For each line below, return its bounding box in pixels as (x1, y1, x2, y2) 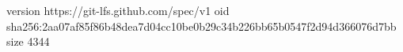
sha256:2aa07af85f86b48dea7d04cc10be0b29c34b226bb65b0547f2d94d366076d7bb (6, 17, 397, 34)
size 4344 (6, 33, 50, 50)
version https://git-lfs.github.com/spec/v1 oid (6, 2, 230, 18)
